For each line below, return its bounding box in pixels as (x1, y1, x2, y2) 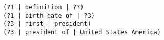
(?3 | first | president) (3, 20, 91, 28)
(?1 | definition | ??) (3, 4, 84, 11)
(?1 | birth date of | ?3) (3, 12, 95, 19)
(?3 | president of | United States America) (3, 28, 161, 36)
